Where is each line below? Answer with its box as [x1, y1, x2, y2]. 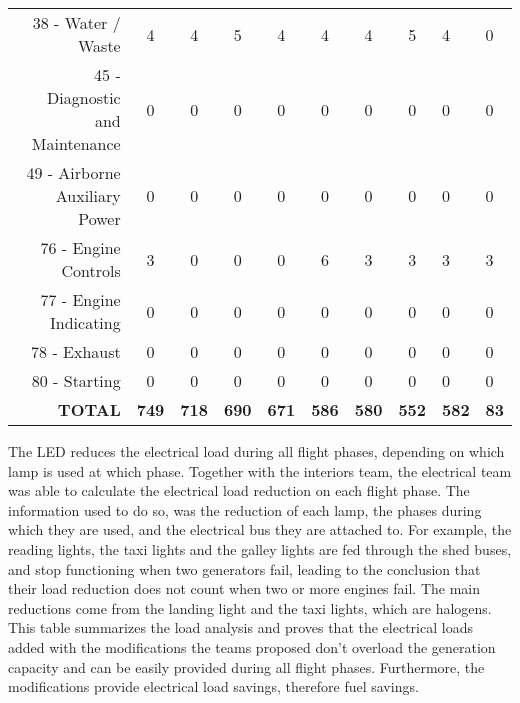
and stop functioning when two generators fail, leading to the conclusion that [8, 558, 481, 579]
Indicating [50, 311, 121, 334]
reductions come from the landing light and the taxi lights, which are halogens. [8, 597, 492, 618]
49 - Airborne [26, 161, 121, 184]
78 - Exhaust [31, 340, 121, 363]
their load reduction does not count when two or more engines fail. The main [8, 578, 481, 599]
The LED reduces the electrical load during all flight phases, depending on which [8, 441, 505, 461]
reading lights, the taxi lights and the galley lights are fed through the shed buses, [8, 538, 512, 559]
